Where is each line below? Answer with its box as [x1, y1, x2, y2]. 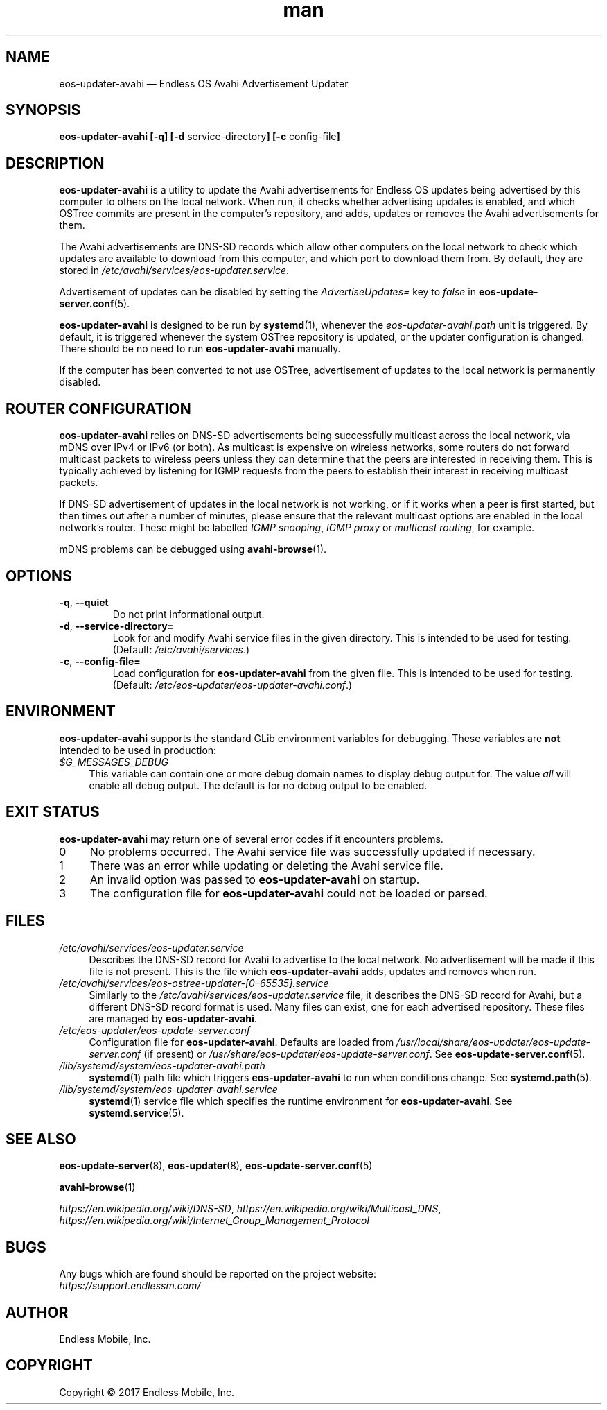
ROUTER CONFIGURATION [6, 399, 191, 418]
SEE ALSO [6, 1130, 76, 1148]
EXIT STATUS [6, 803, 100, 821]
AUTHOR [6, 1303, 69, 1321]
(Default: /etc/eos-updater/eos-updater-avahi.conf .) [112, 678, 353, 691]
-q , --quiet [59, 596, 109, 608]
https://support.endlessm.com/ [59, 1280, 201, 1292]
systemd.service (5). [89, 1106, 184, 1119]
